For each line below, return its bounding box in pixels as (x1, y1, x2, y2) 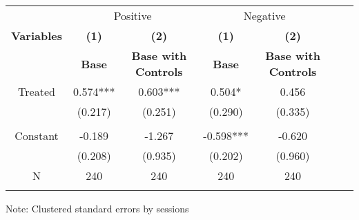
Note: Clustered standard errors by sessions (6, 201, 189, 215)
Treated (18, 83, 55, 99)
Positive (113, 8, 152, 23)
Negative (243, 8, 286, 23)
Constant (14, 128, 59, 143)
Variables (11, 28, 62, 43)
